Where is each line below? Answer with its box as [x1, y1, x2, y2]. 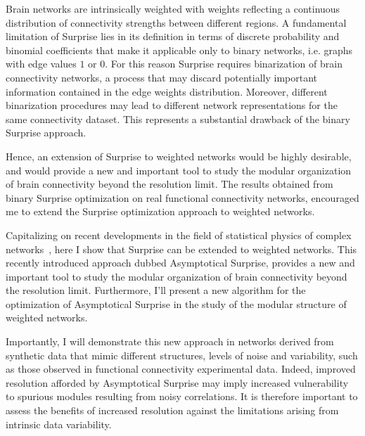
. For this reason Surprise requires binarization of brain [105, 56, 342, 71]
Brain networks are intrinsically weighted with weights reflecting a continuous [6, 1, 340, 15]
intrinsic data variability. [6, 416, 112, 431]
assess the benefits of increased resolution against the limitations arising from [6, 403, 339, 418]
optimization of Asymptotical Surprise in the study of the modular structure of [6, 296, 347, 311]
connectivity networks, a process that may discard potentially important [6, 70, 318, 84]
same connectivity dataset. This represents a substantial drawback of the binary [6, 111, 350, 126]
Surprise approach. [6, 125, 87, 140]
